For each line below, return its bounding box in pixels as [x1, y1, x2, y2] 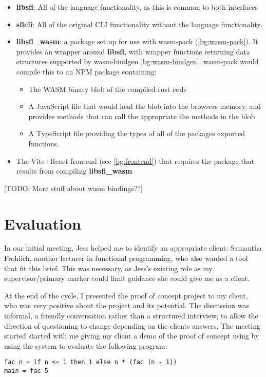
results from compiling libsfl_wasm [16, 165, 132, 176]
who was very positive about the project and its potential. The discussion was [4, 300, 249, 311]
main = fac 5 [4, 367, 48, 375]
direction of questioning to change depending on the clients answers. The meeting [4, 320, 260, 331]
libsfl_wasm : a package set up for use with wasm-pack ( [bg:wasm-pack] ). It [16, 36, 258, 47]
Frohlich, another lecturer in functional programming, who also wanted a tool [4, 253, 248, 263]
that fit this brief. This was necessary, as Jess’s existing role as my [4, 262, 213, 273]
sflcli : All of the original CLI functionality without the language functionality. [16, 18, 262, 29]
